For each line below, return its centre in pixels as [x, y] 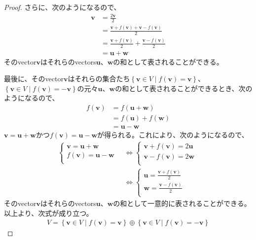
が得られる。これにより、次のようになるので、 [173, 134]
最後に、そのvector [34, 78]
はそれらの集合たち [99, 78]
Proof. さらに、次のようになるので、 [62, 7]
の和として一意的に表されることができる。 [182, 203]
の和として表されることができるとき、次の [184, 88]
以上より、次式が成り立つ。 [49, 213]
